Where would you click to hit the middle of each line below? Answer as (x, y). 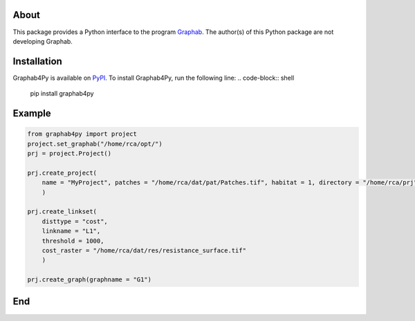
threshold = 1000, (73, 241)
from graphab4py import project (82, 134)
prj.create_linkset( (62, 212)
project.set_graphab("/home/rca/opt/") (95, 144)
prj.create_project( (62, 173)
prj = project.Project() (70, 153)
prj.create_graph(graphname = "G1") (90, 280)
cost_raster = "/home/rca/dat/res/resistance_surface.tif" (144, 250)
